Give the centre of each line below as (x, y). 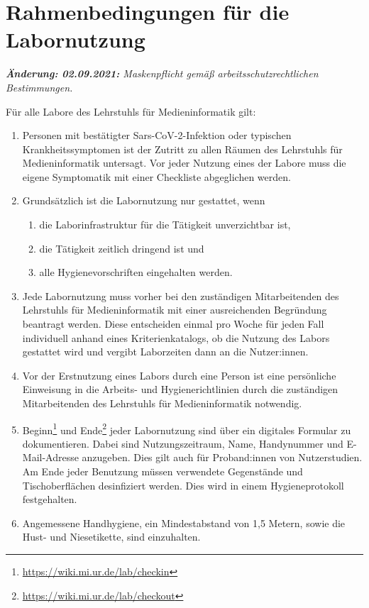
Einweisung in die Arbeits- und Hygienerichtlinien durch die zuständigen (180, 389)
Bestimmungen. (39, 87)
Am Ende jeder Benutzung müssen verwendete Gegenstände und (163, 471)
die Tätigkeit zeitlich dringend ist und (122, 248)
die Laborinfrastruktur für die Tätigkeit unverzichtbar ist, (165, 225)
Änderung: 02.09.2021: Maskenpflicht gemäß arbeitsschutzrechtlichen (162, 73)
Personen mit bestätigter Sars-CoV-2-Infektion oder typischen (157, 135)
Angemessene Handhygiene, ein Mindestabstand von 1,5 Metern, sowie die (184, 523)
